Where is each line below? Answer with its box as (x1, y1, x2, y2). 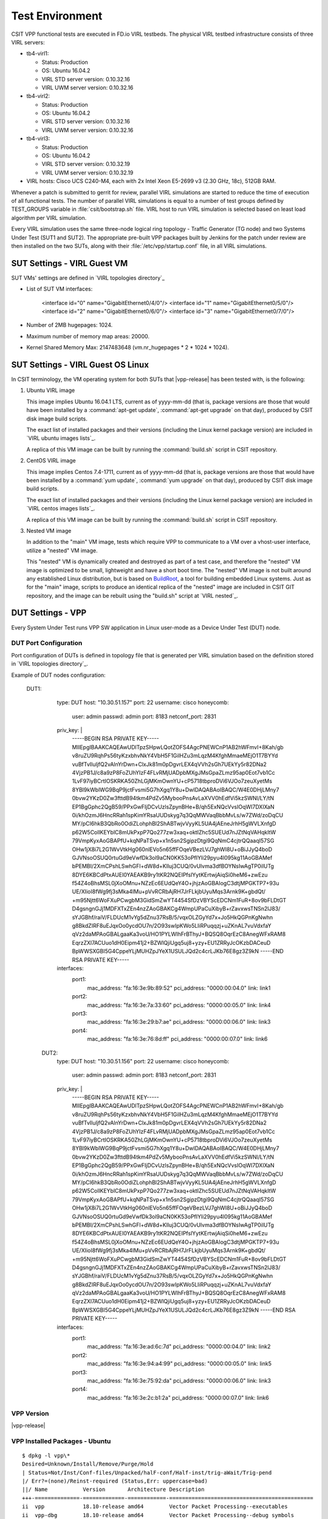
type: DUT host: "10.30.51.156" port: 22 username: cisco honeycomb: (56, 1057, 230, 1065)
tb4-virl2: (26, 92, 50, 100)
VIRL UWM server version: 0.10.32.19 (41, 169, 134, 176)
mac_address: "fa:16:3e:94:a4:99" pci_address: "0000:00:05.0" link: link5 (87, 1360, 272, 1367)
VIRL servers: (11, 38, 45, 46)
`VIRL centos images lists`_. (26, 505, 95, 512)
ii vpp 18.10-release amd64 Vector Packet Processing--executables (22, 1503, 288, 1510)
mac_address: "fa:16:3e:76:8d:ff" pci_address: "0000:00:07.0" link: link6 (87, 1035, 268, 1043)
